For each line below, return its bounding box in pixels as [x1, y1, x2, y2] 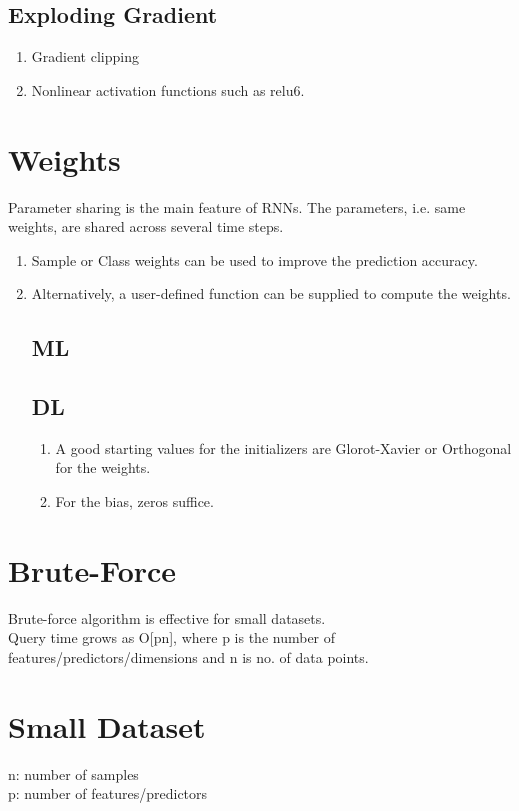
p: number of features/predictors [8, 783, 208, 804]
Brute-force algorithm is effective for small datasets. [8, 607, 326, 628]
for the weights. [55, 457, 151, 478]
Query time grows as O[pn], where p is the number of [8, 627, 336, 648]
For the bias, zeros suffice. [55, 491, 214, 512]
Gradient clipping [31, 46, 139, 67]
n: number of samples [8, 763, 139, 784]
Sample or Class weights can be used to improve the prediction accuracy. [31, 249, 478, 270]
